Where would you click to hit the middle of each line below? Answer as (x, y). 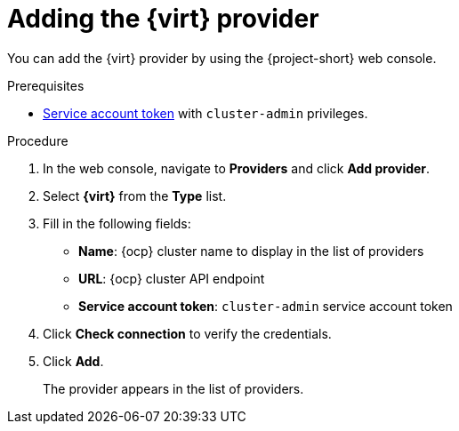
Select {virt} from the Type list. (135, 196)
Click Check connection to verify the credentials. (187, 333)
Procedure (38, 140)
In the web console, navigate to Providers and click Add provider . (237, 168)
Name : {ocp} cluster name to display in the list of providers (251, 251)
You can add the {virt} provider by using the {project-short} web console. (222, 58)
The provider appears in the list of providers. (173, 388)
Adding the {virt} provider (163, 19)
